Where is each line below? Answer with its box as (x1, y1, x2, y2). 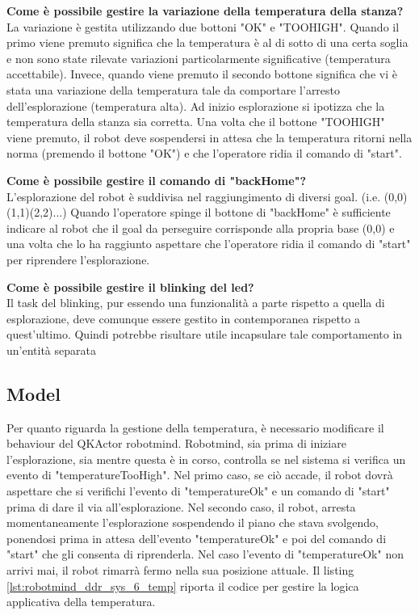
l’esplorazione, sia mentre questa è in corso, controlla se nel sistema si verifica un (6, 450, 406, 467)
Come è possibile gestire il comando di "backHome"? (6, 171, 306, 188)
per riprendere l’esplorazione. (6, 251, 150, 267)
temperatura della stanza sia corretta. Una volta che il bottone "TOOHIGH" (6, 113, 385, 130)
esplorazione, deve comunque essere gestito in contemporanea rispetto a (6, 310, 360, 326)
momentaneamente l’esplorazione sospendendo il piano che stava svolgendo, (6, 514, 379, 531)
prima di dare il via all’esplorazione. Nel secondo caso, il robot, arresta (6, 498, 356, 515)
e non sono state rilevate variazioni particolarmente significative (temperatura (6, 49, 391, 66)
